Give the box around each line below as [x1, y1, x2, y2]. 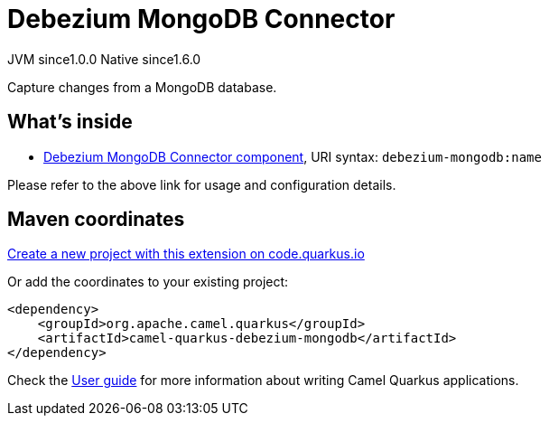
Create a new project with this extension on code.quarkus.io [7, 246, 365, 262]
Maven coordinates [7, 208, 185, 231]
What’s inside [7, 110, 133, 134]
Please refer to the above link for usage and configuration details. [7, 176, 396, 193]
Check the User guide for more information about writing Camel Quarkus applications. [7, 372, 519, 389]
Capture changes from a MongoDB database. [7, 79, 277, 95]
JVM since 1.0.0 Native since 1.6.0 [7, 51, 201, 67]
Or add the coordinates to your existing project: [7, 274, 289, 290]
